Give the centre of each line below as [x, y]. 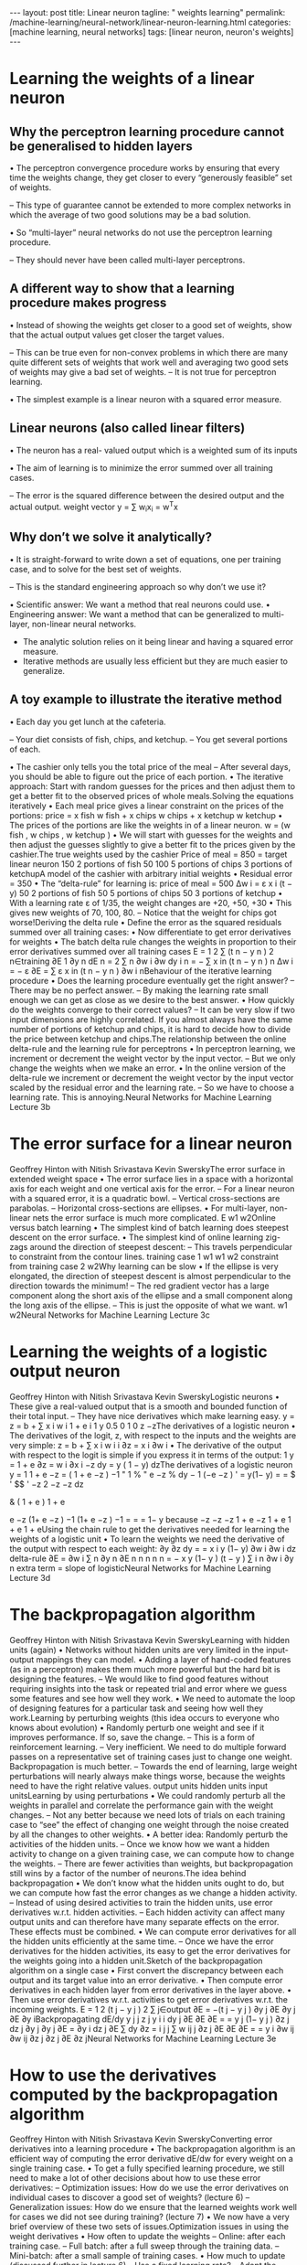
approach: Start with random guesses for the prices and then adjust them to [152, 786]
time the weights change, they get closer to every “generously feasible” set [151, 177]
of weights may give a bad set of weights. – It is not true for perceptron [143, 371]
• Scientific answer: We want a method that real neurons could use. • [140, 604]
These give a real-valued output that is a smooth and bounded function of [148, 1406]
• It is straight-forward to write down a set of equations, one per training [145, 559]
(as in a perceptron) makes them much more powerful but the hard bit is [145, 1669]
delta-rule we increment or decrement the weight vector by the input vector [152, 1077]
